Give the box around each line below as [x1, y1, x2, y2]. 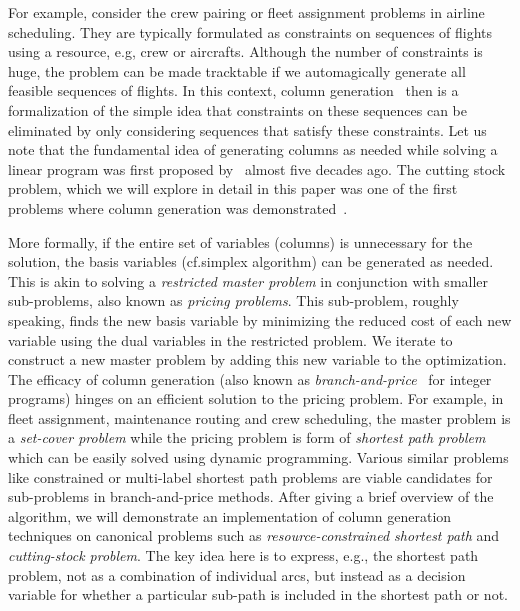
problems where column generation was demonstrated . [8, 197, 348, 218]
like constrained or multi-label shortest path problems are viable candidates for [8, 466, 493, 487]
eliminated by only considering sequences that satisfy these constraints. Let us [8, 119, 487, 140]
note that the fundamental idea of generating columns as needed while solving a [8, 139, 498, 160]
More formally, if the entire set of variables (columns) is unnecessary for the [8, 231, 473, 252]
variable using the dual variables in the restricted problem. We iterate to [8, 329, 453, 350]
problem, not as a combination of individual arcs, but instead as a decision [8, 564, 466, 585]
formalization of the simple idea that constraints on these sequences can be [8, 99, 468, 120]
